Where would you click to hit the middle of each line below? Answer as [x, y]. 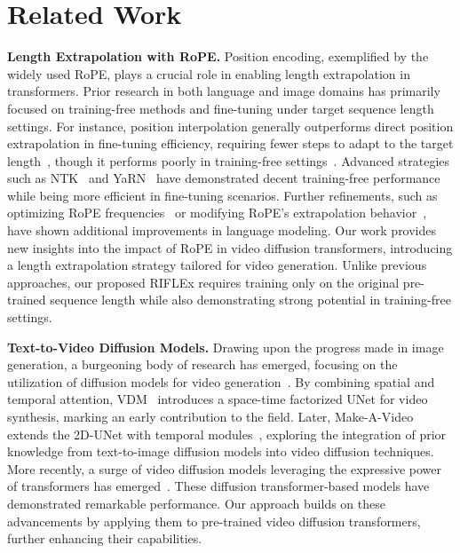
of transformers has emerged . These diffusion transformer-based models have [218, 486]
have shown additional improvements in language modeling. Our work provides [222, 230]
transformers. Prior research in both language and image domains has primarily [224, 91]
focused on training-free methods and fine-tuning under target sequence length [221, 108]
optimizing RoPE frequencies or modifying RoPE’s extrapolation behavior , [217, 213]
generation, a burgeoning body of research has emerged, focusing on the [202, 364]
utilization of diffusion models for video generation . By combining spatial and [221, 381]
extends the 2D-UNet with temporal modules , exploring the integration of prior [227, 434]
